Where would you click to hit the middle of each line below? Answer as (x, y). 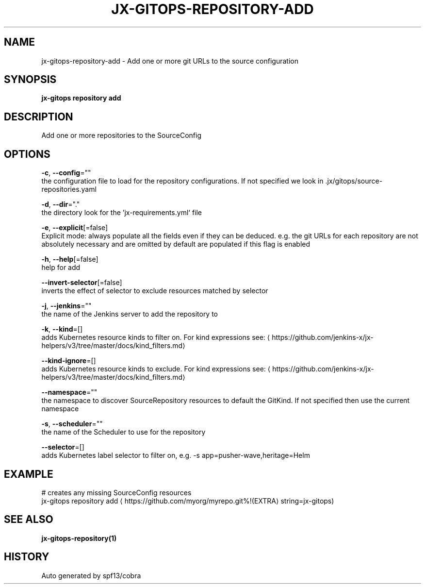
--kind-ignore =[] (69, 361)
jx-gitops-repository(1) (79, 538)
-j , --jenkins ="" (66, 306)
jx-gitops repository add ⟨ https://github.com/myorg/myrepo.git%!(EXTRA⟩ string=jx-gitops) (188, 501)
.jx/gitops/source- (354, 181)
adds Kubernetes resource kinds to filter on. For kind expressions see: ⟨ (156, 337)
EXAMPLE (29, 474)
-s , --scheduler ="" (72, 424)
